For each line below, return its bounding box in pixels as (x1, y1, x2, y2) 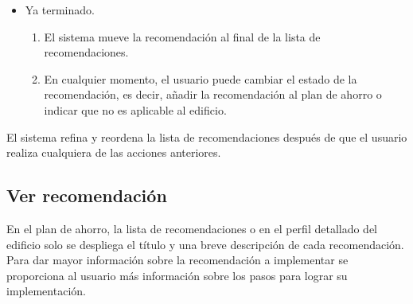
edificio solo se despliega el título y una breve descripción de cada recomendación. (6, 236, 404, 252)
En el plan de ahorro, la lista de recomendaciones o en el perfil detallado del (6, 220, 378, 236)
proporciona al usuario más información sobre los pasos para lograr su (6, 267, 348, 283)
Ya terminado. (25, 2, 95, 18)
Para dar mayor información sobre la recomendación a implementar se (6, 251, 349, 268)
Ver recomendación (6, 183, 167, 208)
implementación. (6, 283, 86, 299)
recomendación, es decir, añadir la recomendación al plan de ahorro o (44, 86, 382, 103)
